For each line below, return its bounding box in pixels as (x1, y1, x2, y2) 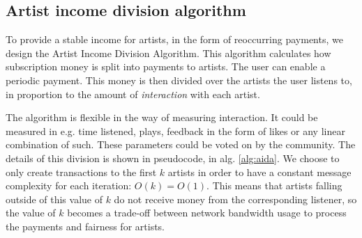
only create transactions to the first (6, 164, 157, 179)
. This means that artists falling (206, 178, 342, 193)
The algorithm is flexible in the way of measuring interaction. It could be (6, 110, 318, 125)
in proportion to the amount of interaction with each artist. (6, 86, 260, 101)
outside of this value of (6, 191, 103, 206)
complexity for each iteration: (6, 178, 132, 193)
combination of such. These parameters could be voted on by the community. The (6, 137, 356, 152)
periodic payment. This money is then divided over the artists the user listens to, (6, 72, 352, 87)
